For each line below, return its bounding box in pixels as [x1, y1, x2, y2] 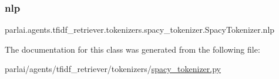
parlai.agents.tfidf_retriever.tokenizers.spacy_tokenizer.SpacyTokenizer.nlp [5, 23, 275, 36]
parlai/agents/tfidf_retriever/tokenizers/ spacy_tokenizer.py [5, 63, 221, 75]
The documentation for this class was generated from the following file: [5, 43, 260, 55]
